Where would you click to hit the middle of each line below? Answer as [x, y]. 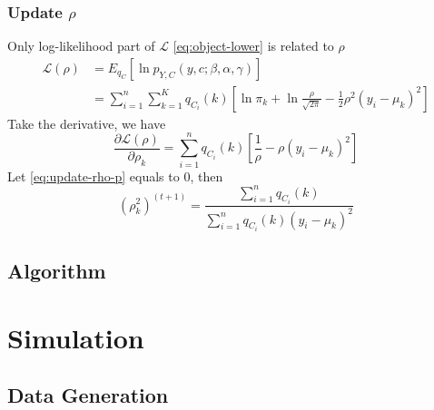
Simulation [76, 337]
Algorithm [57, 271]
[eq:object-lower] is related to [253, 46]
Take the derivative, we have [87, 123]
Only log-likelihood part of [81, 46]
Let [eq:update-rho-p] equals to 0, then [115, 176]
